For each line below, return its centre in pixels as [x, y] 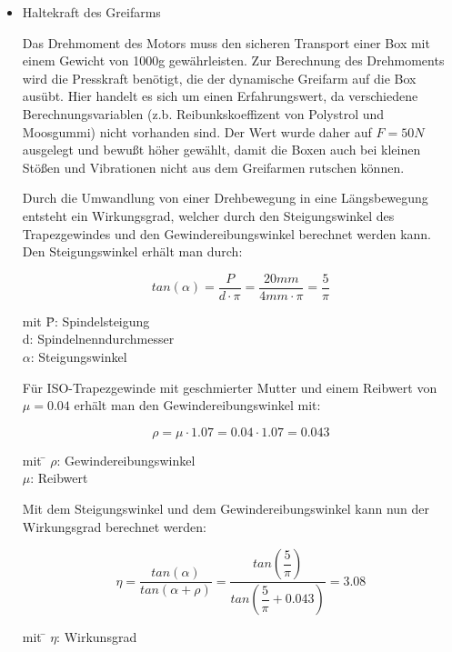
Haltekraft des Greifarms [91, 12]
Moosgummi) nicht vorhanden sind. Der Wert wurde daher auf [197, 131]
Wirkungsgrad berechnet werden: [114, 526]
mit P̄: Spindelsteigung [86, 321]
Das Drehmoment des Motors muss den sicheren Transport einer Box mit [226, 42]
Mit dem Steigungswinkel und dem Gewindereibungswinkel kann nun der [226, 508]
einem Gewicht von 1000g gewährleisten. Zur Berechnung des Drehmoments [233, 60]
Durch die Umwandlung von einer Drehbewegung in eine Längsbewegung [225, 198]
